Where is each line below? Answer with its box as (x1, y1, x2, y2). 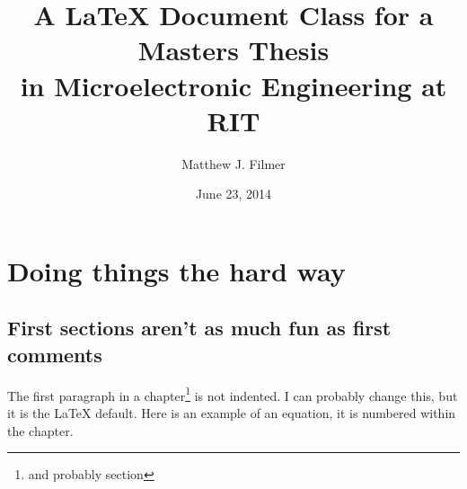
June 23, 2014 (195, 184, 272, 203)
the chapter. (7, 421, 74, 440)
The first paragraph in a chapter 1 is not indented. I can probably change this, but (7, 383, 458, 405)
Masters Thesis (137, 31, 330, 68)
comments (7, 340, 102, 368)
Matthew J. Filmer (181, 154, 286, 173)
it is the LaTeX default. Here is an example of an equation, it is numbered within (7, 403, 456, 422)
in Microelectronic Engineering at (20, 67, 447, 103)
